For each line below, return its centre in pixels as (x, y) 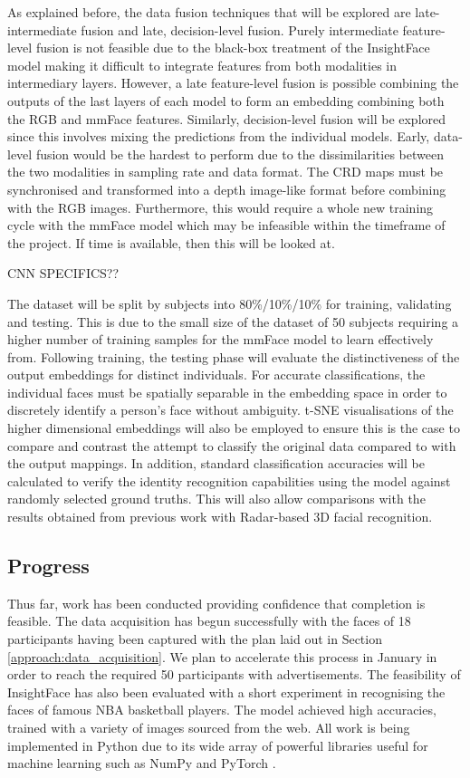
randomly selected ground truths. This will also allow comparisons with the (216, 499)
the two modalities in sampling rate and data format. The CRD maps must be (225, 172)
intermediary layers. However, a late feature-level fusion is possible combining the (233, 83)
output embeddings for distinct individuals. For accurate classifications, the (216, 375)
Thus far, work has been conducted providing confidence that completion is (216, 603)
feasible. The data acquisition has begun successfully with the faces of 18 (209, 621)
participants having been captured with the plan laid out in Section (195, 639)
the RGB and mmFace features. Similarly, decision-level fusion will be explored (227, 118)
